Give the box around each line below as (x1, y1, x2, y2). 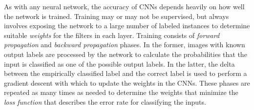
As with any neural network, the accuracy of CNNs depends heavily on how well (4, 1, 245, 11)
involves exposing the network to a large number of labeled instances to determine (4, 20, 250, 31)
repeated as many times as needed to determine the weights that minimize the (4, 87, 238, 97)
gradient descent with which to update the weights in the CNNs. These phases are (4, 77, 250, 88)
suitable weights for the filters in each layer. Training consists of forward (4, 30, 220, 40)
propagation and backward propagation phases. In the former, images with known (4, 39, 245, 50)
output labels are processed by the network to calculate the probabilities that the (4, 49, 247, 59)
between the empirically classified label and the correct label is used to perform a (4, 68, 247, 78)
